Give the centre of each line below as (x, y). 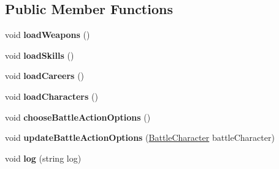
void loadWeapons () (48, 35)
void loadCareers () (45, 76)
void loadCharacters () (52, 96)
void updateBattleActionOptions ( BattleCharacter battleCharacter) (140, 137)
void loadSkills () (40, 55)
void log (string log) (43, 158)
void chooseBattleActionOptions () (78, 117)
